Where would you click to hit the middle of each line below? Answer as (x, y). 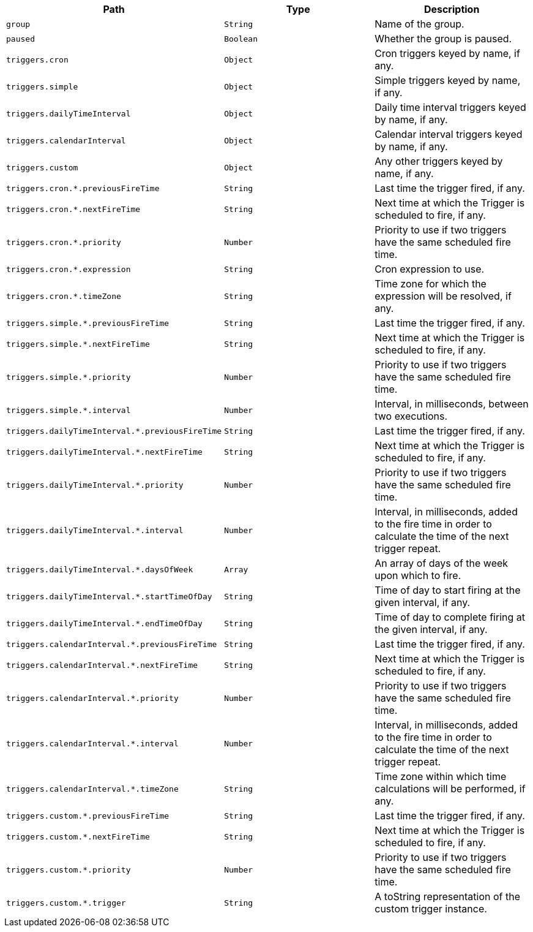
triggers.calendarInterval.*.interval (92, 743)
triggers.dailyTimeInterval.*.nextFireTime (104, 452)
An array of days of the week (442, 563)
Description (452, 9)
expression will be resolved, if (443, 296)
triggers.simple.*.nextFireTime (78, 344)
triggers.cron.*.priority (64, 242)
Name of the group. (419, 24)
